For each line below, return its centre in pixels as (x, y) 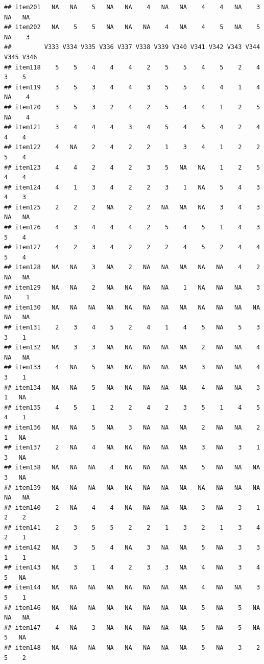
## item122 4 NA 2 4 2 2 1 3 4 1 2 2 (132, 147)
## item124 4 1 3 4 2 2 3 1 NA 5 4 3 (132, 187)
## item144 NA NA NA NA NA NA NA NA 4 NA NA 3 (132, 588)
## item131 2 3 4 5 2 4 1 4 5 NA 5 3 (132, 327)
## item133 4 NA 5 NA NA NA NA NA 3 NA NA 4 (132, 367)
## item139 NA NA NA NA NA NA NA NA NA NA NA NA (132, 488)
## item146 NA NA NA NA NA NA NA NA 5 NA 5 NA (132, 608)
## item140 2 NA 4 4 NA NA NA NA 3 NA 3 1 (132, 507)
